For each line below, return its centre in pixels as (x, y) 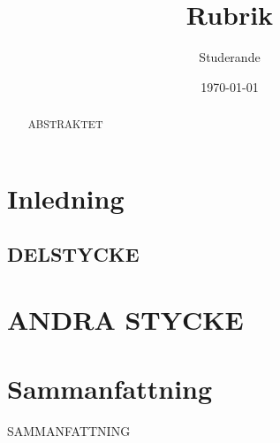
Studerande (230, 57)
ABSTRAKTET (65, 124)
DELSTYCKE (73, 254)
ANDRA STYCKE (125, 319)
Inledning (66, 198)
